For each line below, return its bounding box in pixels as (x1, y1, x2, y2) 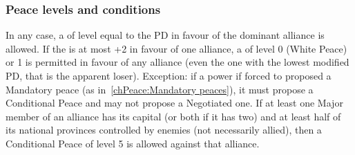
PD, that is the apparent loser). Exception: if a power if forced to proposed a (6, 69, 332, 82)
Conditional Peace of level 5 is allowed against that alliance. (6, 136, 260, 150)
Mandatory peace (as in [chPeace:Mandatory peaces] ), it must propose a (6, 82, 314, 96)
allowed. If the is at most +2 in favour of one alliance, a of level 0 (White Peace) (6, 41, 347, 55)
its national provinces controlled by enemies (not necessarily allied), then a (6, 122, 322, 137)
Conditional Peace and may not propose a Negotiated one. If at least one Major (6, 95, 343, 110)
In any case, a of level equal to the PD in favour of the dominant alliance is (6, 28, 325, 42)
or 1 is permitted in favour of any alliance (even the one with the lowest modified (6, 55, 349, 69)
